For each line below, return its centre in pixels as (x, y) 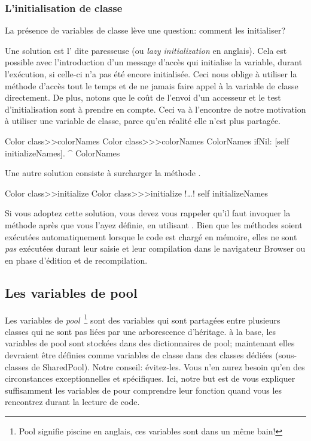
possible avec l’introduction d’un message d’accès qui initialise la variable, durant (154, 62)
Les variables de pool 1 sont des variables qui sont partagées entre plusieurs (143, 319)
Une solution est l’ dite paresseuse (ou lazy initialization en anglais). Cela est (146, 50)
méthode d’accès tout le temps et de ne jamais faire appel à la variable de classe (152, 85)
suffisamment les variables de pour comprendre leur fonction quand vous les (144, 390)
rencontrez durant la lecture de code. (72, 402)
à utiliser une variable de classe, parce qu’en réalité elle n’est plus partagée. (143, 121)
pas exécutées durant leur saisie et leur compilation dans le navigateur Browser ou (155, 248)
